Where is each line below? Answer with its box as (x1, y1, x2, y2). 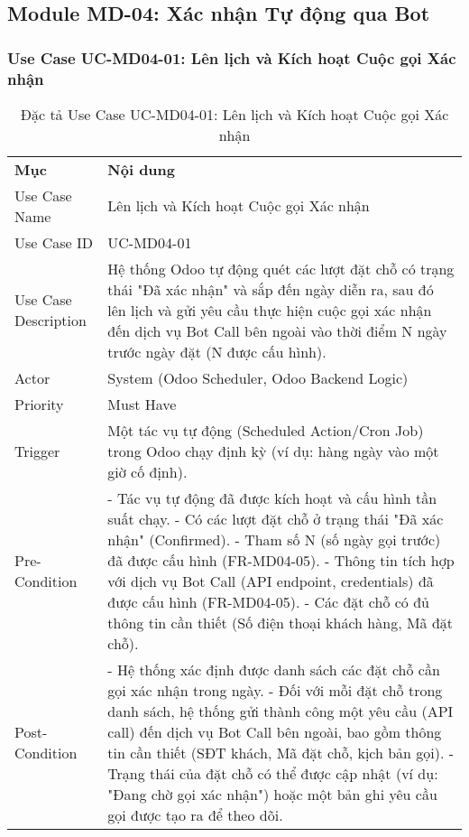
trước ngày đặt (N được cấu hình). (107, 340, 326, 362)
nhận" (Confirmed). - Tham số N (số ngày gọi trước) (107, 528, 441, 550)
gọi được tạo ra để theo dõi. (107, 804, 283, 825)
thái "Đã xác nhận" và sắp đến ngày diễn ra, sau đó (107, 278, 434, 300)
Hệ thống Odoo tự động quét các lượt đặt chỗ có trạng (107, 257, 455, 279)
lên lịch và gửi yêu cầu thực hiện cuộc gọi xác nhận (107, 299, 432, 321)
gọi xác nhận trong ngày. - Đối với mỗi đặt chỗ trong (107, 679, 443, 701)
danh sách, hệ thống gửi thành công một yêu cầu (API (107, 700, 454, 721)
